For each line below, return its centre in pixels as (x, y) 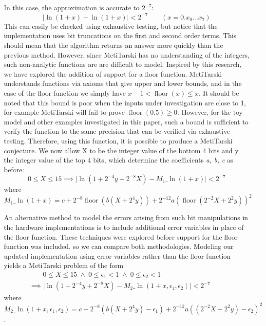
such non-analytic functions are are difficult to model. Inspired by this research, (123, 64)
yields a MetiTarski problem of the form (64, 265)
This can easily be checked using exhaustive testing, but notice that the (111, 26)
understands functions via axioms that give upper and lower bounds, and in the (123, 83)
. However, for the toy (210, 112)
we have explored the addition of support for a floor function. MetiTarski (113, 73)
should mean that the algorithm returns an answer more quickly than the (114, 45)
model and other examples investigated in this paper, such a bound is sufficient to (126, 121)
